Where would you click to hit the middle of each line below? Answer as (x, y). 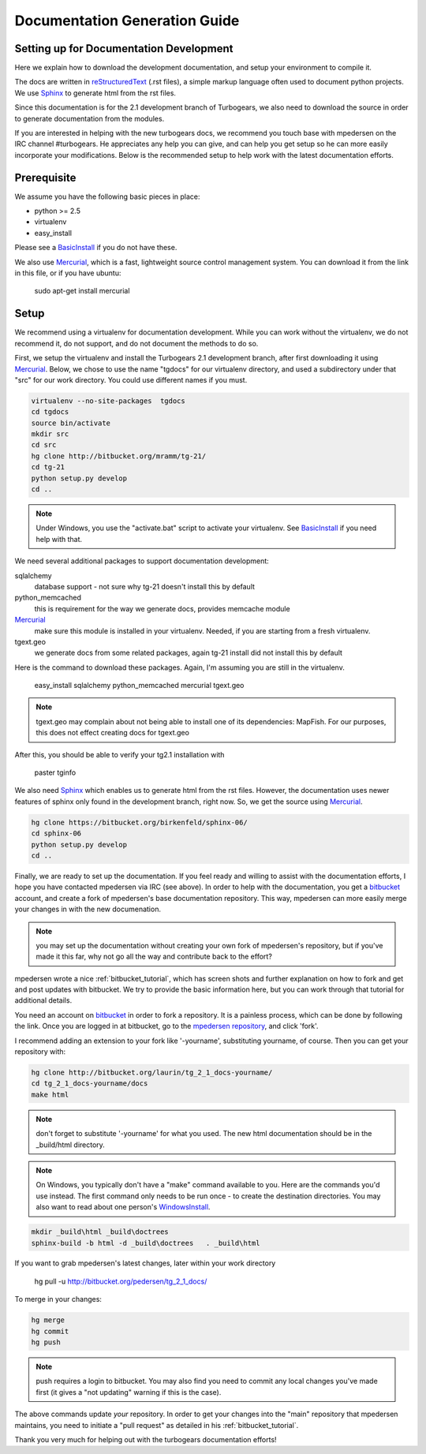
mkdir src (50, 434)
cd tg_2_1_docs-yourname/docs (90, 1084)
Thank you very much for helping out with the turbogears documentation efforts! (146, 1439)
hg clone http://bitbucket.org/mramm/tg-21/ (119, 456)
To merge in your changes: (58, 1299)
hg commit (50, 1331)
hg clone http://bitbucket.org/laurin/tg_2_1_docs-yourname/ (152, 1073)
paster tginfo (55, 772)
